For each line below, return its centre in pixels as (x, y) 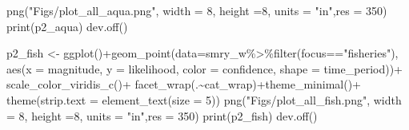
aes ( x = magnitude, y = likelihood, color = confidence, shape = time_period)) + (204, 68)
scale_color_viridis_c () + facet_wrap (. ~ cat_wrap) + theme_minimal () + (184, 84)
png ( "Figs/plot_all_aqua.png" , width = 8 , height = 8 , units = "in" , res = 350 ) (197, 10)
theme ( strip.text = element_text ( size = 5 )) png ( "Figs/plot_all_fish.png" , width (204, 99)
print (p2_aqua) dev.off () (67, 26)
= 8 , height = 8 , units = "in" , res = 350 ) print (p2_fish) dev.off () (162, 115)
